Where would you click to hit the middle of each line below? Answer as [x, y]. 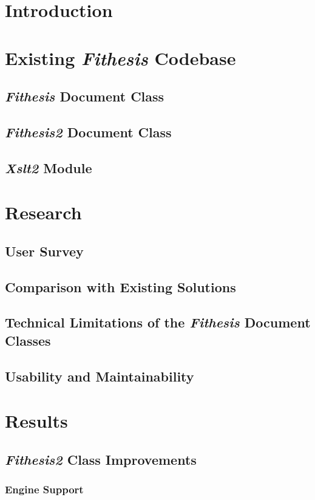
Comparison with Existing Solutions [120, 286]
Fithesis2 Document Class [88, 132]
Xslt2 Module [49, 167]
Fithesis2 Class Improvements [101, 459]
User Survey [44, 251]
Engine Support [44, 489]
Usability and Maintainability [100, 376]
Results [36, 421]
